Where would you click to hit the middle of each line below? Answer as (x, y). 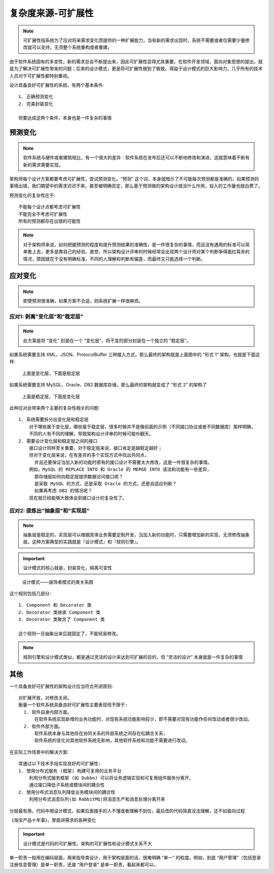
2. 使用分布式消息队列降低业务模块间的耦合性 (67, 792)
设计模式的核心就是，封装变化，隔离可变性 (67, 568)
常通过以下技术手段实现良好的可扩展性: (60, 764)
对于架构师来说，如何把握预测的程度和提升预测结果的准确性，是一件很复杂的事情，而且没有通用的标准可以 (134, 245)
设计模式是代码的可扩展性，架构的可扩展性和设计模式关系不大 (88, 843)
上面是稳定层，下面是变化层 (51, 396)
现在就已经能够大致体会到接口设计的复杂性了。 (78, 498)
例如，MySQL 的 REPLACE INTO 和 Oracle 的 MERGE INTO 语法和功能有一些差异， (120, 470)
